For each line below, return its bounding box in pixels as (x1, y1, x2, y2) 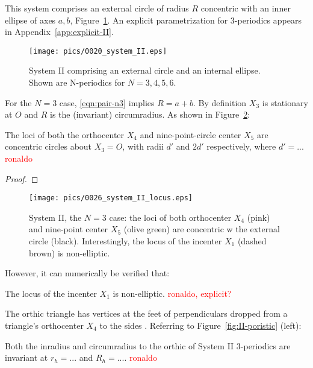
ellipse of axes (5, 13, 56, 26)
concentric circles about (5, 140, 92, 153)
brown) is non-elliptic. (29, 246, 110, 259)
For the (5, 96, 32, 109)
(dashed (237, 235, 267, 247)
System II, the (29, 211, 82, 223)
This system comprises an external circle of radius (5, 2, 189, 14)
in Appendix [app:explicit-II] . (5, 25, 114, 38)
